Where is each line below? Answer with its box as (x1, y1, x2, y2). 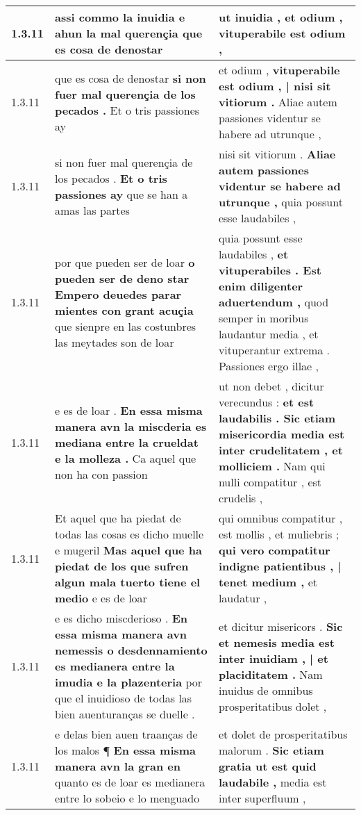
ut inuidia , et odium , (218, 9, 343, 25)
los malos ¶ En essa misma (55, 742, 196, 758)
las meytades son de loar (55, 334, 174, 350)
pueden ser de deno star (55, 270, 190, 286)
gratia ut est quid (218, 758, 317, 774)
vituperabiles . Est (218, 262, 321, 278)
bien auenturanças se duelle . (55, 706, 195, 722)
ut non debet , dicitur (218, 378, 324, 394)
